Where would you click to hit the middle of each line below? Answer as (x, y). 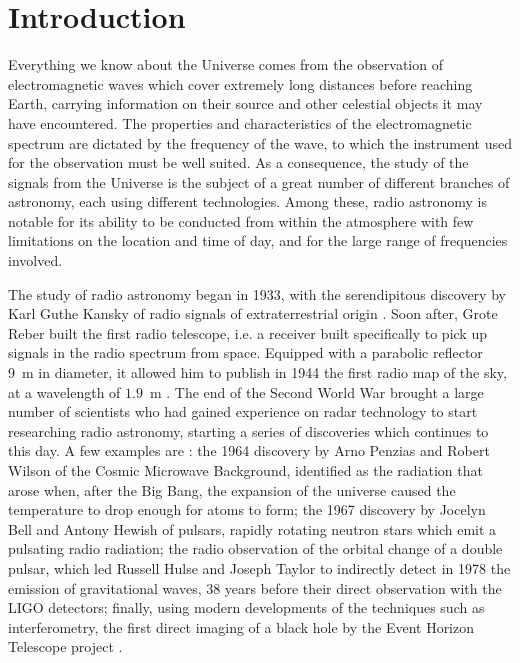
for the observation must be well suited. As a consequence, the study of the (238, 162)
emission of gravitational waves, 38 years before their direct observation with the (255, 587)
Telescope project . (65, 646)
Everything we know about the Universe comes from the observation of (225, 64)
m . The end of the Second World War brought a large (316, 391)
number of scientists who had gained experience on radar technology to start (243, 411)
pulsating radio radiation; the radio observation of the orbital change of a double (255, 548)
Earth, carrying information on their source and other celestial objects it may (245, 103)
